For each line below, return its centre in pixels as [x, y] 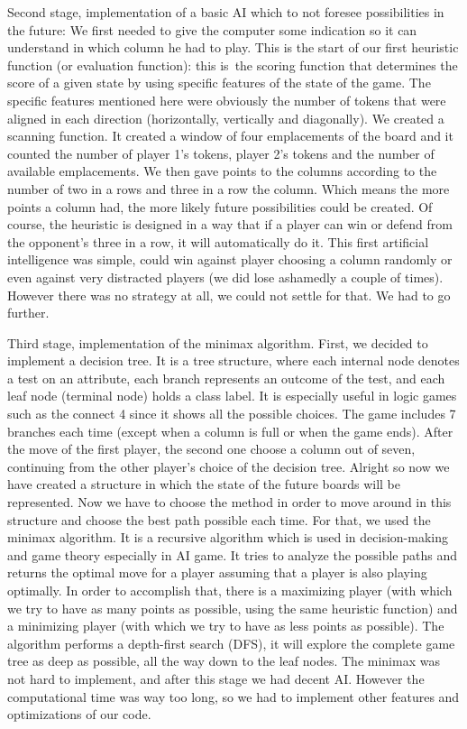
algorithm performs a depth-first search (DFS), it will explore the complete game [231, 643]
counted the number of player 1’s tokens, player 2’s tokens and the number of [221, 153]
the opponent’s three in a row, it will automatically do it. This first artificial [218, 241]
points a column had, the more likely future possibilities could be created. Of [220, 206]
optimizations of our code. [79, 714]
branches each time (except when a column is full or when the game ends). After [230, 431]
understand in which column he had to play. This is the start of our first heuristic [233, 47]
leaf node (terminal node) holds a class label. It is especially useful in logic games [232, 396]
